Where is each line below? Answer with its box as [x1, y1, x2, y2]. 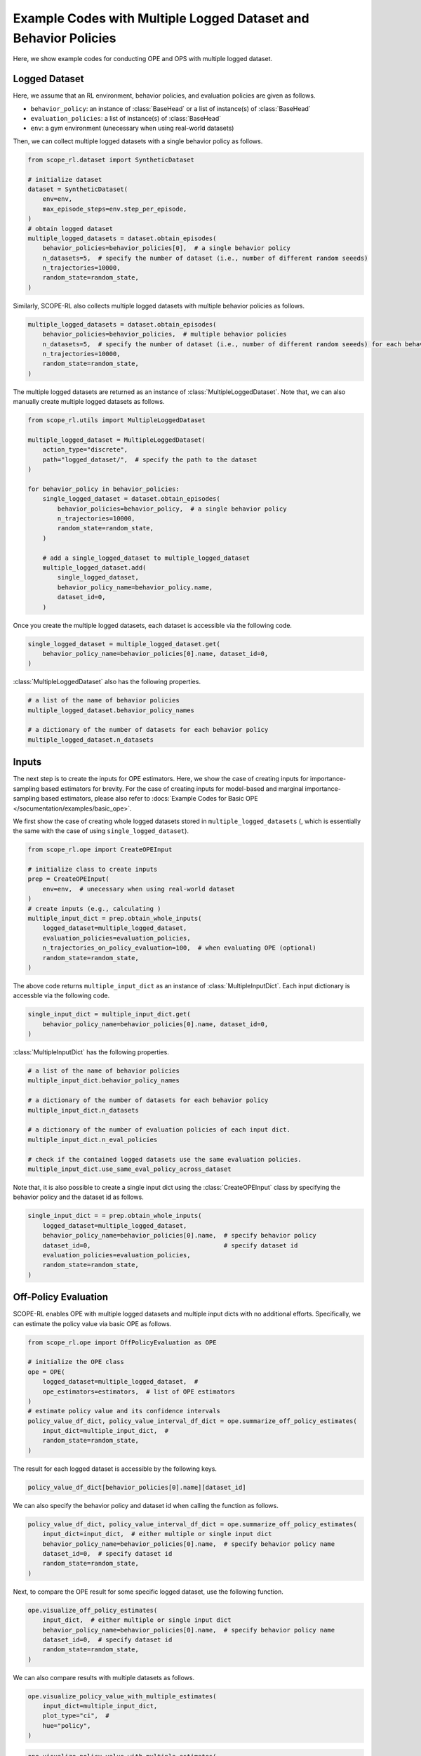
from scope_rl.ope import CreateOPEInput [27, 846, 173, 853]
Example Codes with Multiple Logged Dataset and [13, 11, 309, 26]
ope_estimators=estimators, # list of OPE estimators [42, 1387, 235, 1396]
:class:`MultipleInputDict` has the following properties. [13, 1048, 170, 1056]
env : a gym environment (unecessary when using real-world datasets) [30, 124, 234, 133]
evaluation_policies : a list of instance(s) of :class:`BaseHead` [30, 114, 222, 123]
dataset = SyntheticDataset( [27, 185, 128, 193]
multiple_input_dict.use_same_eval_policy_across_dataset [27, 1165, 232, 1173]
